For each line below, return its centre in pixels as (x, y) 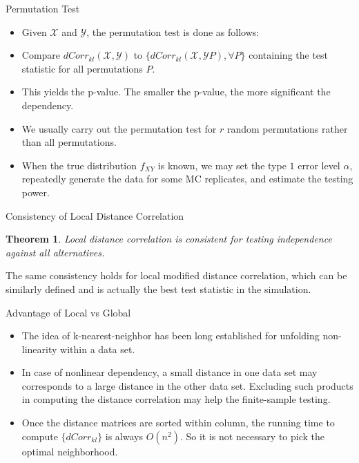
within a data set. (98, 349)
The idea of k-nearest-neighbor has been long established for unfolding (171, 336)
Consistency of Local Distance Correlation (95, 215)
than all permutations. (69, 142)
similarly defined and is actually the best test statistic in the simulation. (158, 289)
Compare (41, 55)
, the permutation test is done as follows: (173, 31)
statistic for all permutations (82, 68)
